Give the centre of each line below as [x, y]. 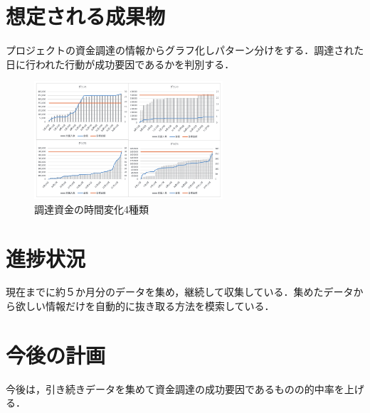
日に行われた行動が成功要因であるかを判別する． [120, 64]
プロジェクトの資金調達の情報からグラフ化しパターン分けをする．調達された [185, 50]
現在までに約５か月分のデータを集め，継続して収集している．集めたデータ [180, 292]
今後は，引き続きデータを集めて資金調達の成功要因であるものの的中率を [175, 388]
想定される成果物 [86, 16]
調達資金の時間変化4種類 [91, 209]
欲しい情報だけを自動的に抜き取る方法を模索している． [145, 306]
